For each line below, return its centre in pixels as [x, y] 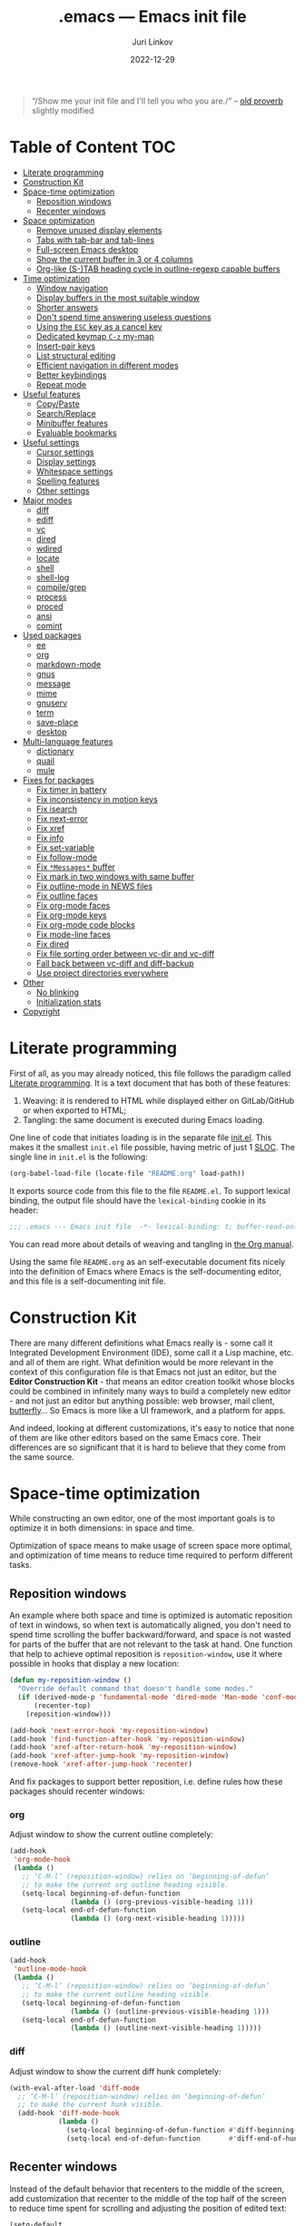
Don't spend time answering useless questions [123, 317]
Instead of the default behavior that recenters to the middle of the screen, [147, 2189]
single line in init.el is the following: [79, 1157]
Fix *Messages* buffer [76, 867]
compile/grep [61, 586]
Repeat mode [61, 384]
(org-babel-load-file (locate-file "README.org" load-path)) [128, 1173]
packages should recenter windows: [77, 1791]
